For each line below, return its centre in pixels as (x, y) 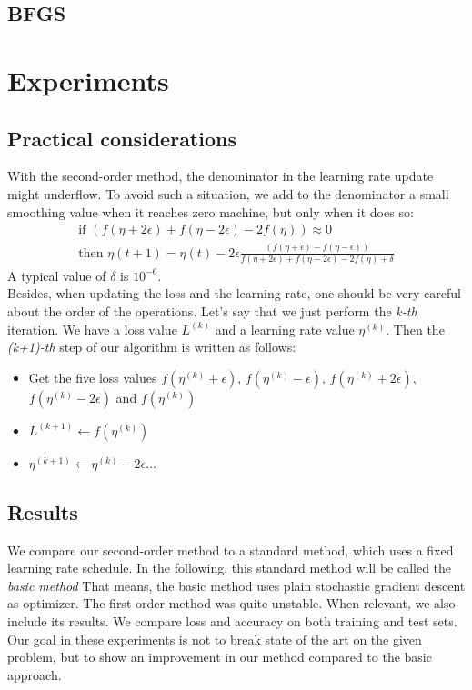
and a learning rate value (285, 329)
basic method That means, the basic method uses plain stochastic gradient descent (236, 585)
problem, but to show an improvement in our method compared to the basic (220, 657)
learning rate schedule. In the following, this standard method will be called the (230, 568)
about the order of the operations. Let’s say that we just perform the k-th (212, 311)
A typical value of (57, 275)
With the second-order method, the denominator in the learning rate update (221, 176)
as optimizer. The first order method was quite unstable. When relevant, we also (231, 603)
